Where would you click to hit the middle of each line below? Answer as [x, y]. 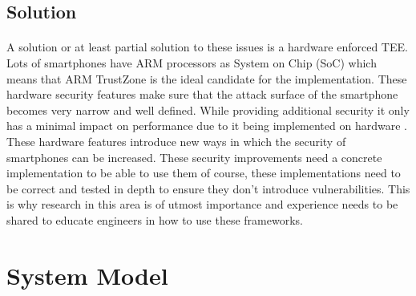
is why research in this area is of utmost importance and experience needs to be [202, 204]
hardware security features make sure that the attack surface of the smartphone [202, 94]
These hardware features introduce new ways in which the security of [176, 141]
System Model [87, 275]
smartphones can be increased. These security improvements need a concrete [194, 157]
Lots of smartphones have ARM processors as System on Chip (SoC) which [192, 62]
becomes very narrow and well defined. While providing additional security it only [208, 109]
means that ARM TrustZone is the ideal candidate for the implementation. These [207, 78]
